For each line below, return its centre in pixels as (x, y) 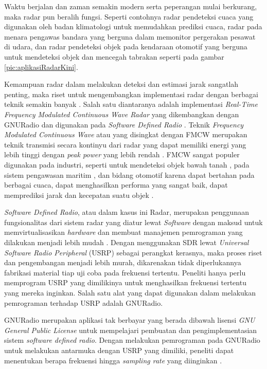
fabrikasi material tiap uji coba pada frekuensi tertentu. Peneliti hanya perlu (125, 272)
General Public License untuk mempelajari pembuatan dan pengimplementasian (131, 330)
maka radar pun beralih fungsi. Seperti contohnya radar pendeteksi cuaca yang (129, 16)
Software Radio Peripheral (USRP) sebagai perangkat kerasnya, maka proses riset (133, 252)
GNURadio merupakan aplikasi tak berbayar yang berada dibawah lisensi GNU (130, 320)
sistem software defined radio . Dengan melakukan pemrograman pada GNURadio (132, 340)
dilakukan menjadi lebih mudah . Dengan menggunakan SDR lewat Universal (127, 242)
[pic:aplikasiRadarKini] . (41, 67)
